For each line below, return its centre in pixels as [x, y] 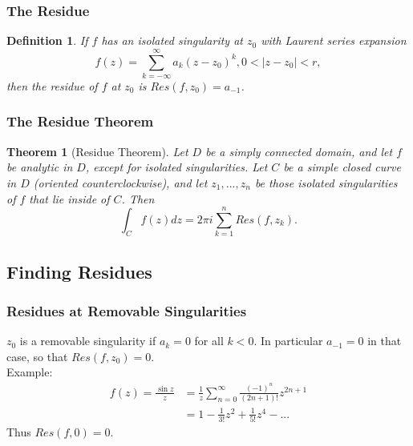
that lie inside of [69, 198]
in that [385, 341]
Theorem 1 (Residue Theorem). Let [97, 151]
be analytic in [40, 167]
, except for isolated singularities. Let [176, 167]
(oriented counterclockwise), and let [120, 182]
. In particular [288, 341]
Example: [30, 372]
